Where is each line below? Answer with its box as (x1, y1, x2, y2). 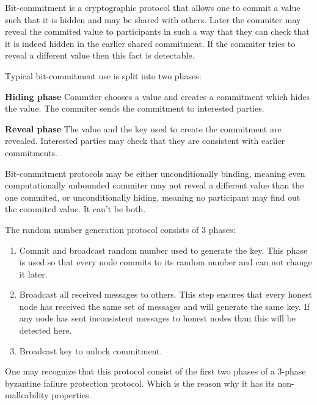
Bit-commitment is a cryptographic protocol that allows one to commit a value (5, 1, 301, 13)
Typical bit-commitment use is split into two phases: (5, 69, 202, 82)
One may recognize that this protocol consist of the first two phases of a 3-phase (5, 365, 306, 378)
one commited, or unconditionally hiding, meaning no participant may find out (5, 190, 301, 203)
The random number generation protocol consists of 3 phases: (5, 223, 236, 235)
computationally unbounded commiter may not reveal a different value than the (5, 179, 304, 192)
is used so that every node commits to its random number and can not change (19, 256, 312, 268)
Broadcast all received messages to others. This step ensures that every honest (19, 288, 313, 301)
